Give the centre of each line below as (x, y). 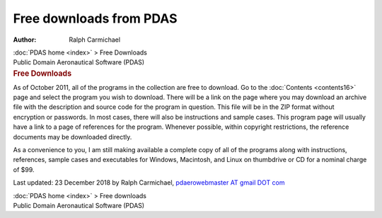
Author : (25, 40)
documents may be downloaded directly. (73, 137)
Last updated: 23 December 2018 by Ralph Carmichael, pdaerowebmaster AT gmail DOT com (149, 183)
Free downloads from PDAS (95, 18)
